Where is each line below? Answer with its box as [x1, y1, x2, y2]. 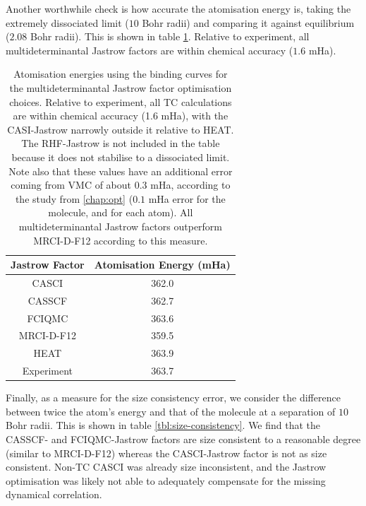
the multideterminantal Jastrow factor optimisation [9, 80, 232, 95]
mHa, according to [150, 177, 231, 192]
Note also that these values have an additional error [8, 163, 233, 178]
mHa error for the [148, 191, 226, 206]
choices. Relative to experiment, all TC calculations [9, 94, 232, 109]
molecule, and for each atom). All [48, 205, 193, 220]
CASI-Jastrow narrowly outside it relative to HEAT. [7, 122, 234, 136]
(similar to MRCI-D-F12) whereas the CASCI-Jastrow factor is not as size [6, 445, 327, 460]
